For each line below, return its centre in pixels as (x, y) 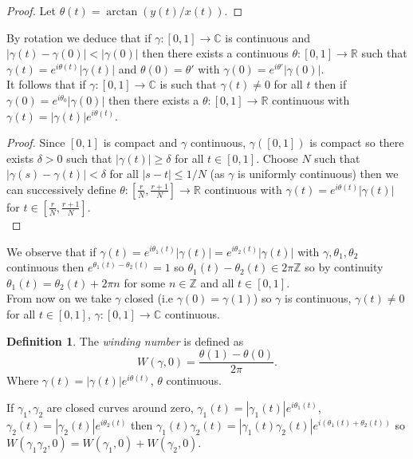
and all (217, 282)
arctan (122, 12)
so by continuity (344, 267)
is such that (188, 84)
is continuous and (267, 37)
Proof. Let (31, 10)
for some (145, 282)
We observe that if (51, 251)
